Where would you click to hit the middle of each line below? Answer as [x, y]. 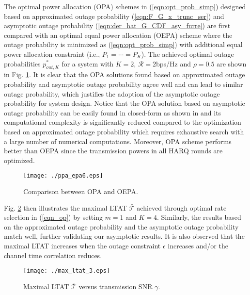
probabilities [22, 63]
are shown [232, 63]
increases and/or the [198, 245]
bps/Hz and [174, 63]
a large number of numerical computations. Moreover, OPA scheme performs [118, 141]
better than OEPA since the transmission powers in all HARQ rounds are [113, 151]
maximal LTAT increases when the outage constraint [82, 245]
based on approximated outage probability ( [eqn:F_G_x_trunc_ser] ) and [114, 16]
